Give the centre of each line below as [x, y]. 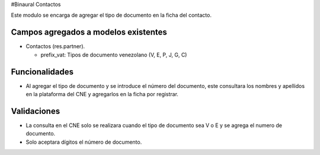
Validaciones [36, 111]
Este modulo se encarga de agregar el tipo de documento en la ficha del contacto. [111, 15]
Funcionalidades [42, 72]
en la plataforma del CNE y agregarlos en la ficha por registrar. [102, 94]
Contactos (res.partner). [55, 46]
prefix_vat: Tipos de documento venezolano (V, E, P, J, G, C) [114, 55]
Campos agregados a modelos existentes [89, 32]
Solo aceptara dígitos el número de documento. [84, 142]
